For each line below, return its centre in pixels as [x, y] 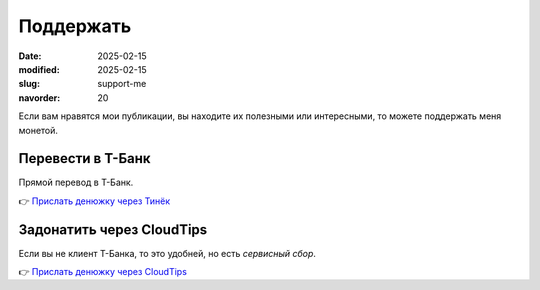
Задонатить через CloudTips [113, 229]
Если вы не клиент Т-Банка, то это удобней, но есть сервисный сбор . [167, 253]
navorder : [39, 97]
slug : [29, 84]
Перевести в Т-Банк [84, 158]
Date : [30, 56]
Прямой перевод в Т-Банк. [76, 182]
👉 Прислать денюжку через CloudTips [102, 272]
